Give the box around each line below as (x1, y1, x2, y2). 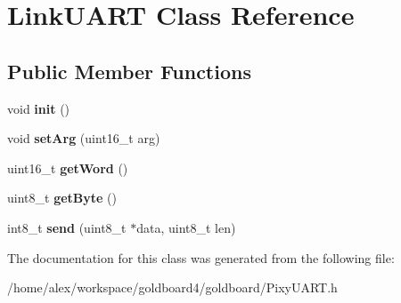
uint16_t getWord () (7, 158, 128, 177)
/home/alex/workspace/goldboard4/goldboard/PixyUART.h (7, 278, 338, 297)
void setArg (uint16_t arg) (7, 129, 160, 148)
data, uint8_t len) (136, 218, 236, 236)
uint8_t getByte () (7, 188, 117, 207)
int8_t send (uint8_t (7, 218, 127, 236)
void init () (7, 99, 70, 117)
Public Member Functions (7, 57, 251, 84)
